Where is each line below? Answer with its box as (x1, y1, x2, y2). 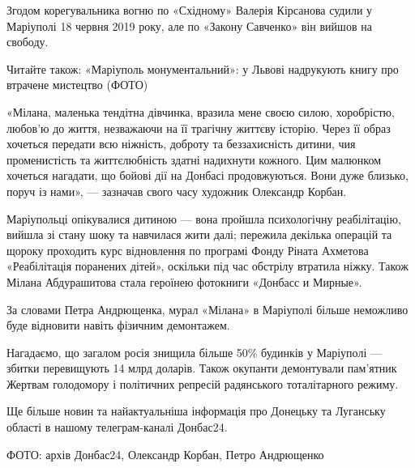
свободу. (6, 33, 49, 50)
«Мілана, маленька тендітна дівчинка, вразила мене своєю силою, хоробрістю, (6, 103, 395, 120)
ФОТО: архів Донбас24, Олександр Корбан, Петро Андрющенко (6, 445, 324, 462)
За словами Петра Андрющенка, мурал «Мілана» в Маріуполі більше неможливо (6, 300, 409, 317)
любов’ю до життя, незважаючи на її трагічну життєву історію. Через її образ (6, 119, 391, 136)
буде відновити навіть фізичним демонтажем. (6, 317, 230, 334)
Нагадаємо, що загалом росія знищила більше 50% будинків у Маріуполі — (6, 343, 382, 360)
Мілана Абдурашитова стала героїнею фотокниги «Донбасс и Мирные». (6, 273, 362, 290)
